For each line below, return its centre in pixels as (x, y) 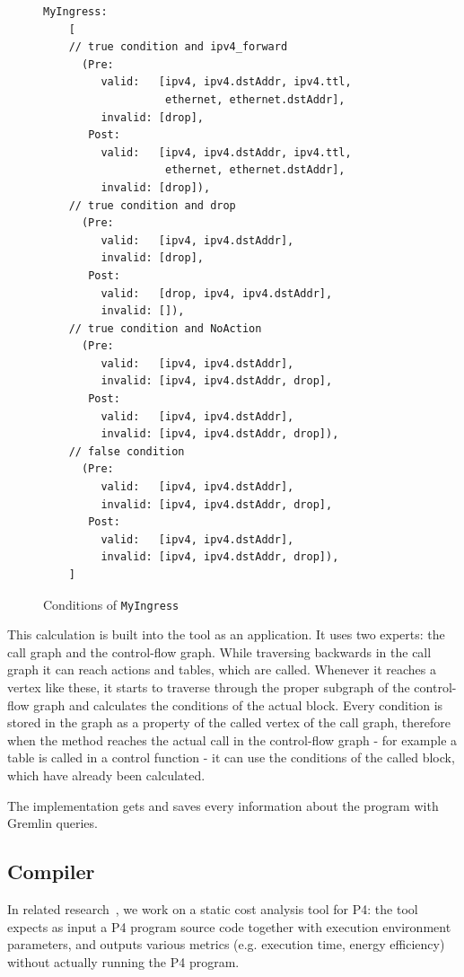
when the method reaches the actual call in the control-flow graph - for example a (232, 739)
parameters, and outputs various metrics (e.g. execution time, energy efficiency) (226, 944)
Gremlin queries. (53, 823)
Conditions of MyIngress (111, 604)
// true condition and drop (152, 205)
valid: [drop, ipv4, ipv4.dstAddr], (217, 293)
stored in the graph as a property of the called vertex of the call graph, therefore (229, 722)
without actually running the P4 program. (123, 961)
